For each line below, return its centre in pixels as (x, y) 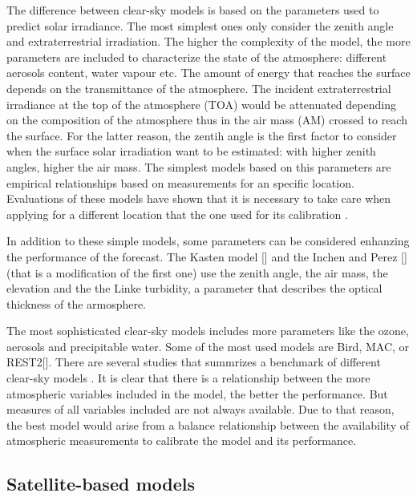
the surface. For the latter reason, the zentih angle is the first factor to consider (202, 135)
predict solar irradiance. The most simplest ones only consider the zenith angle (200, 25)
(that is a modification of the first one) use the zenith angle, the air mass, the (197, 272)
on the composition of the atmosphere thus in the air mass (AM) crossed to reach (207, 120)
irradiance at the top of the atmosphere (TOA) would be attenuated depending (201, 104)
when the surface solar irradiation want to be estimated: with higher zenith (191, 151)
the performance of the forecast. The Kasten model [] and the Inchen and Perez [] (207, 256)
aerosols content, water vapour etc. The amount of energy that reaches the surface (208, 73)
